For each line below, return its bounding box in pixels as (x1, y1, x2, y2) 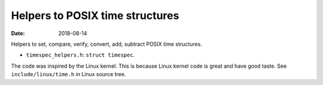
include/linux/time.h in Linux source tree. (11, 71, 126, 78)
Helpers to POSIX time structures (11, 9, 179, 22)
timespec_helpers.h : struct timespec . (26, 51, 135, 59)
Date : (11, 30, 25, 37)
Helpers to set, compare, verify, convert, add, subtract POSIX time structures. (11, 40, 203, 48)
